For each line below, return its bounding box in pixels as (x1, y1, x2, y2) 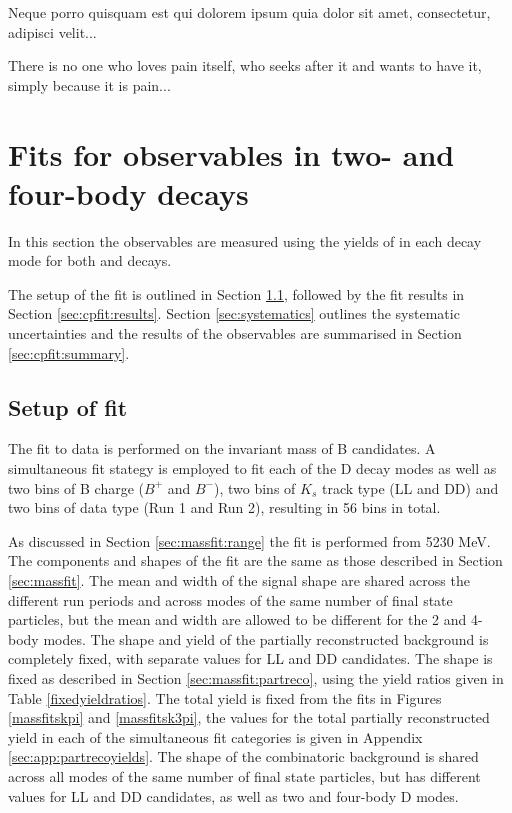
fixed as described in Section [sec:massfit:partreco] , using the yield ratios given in (8, 667, 504, 688)
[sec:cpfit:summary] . (8, 342, 130, 363)
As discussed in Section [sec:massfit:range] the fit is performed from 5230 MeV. (8, 530, 491, 551)
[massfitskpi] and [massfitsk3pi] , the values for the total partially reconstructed (8, 707, 490, 728)
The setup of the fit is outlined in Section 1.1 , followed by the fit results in (8, 283, 465, 304)
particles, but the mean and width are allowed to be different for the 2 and (8, 609, 467, 630)
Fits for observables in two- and (8, 133, 455, 174)
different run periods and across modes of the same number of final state (8, 589, 453, 610)
